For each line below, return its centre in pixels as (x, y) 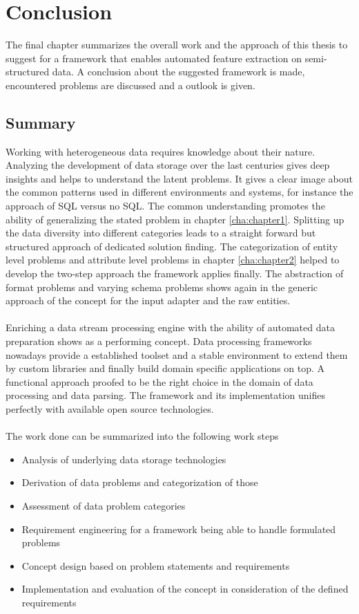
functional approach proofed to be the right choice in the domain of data (159, 381)
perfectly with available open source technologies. (110, 408)
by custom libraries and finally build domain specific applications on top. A (165, 368)
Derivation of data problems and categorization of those (140, 482)
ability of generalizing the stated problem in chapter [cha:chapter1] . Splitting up (175, 219)
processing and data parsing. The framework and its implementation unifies (165, 395)
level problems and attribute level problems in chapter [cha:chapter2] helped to (173, 260)
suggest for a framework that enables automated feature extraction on (154, 58)
